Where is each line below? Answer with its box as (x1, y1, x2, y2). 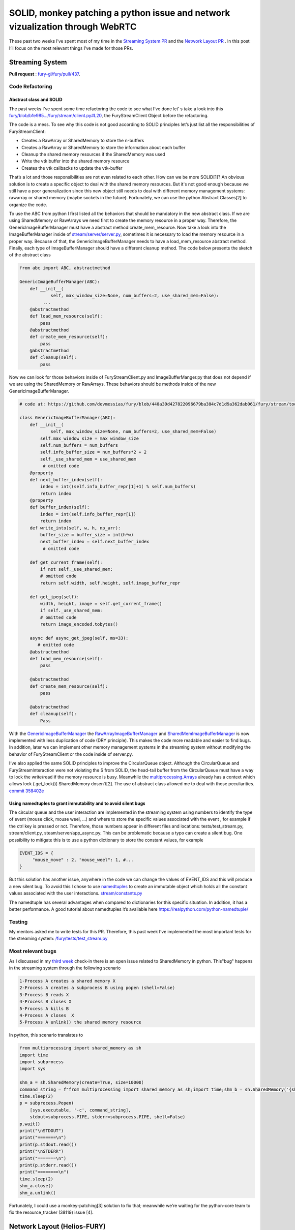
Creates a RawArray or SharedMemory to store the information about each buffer (21, 144, 186, 150)
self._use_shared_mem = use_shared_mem (40, 456, 136, 462)
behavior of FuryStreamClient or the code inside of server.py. (9, 751, 133, 757)
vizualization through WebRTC (9, 21, 137, 32)
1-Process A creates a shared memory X (19, 978, 116, 984)
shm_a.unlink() (19, 1190, 56, 1196)
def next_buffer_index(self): (29, 477, 103, 482)
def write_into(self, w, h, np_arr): (29, 525, 121, 531)
